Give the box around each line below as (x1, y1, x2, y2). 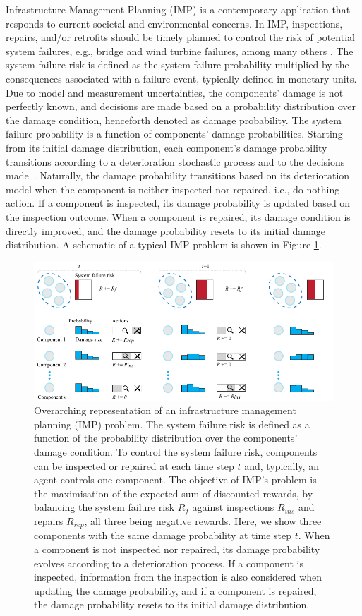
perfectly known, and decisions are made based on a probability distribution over (6, 99, 356, 114)
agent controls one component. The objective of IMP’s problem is (34, 472, 317, 487)
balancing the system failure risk (34, 500, 175, 514)
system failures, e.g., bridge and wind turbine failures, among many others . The (6, 43, 354, 58)
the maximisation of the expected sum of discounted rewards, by (34, 485, 313, 500)
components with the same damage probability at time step (34, 528, 292, 543)
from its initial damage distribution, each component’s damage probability (6, 140, 327, 155)
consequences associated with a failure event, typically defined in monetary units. (6, 71, 357, 85)
